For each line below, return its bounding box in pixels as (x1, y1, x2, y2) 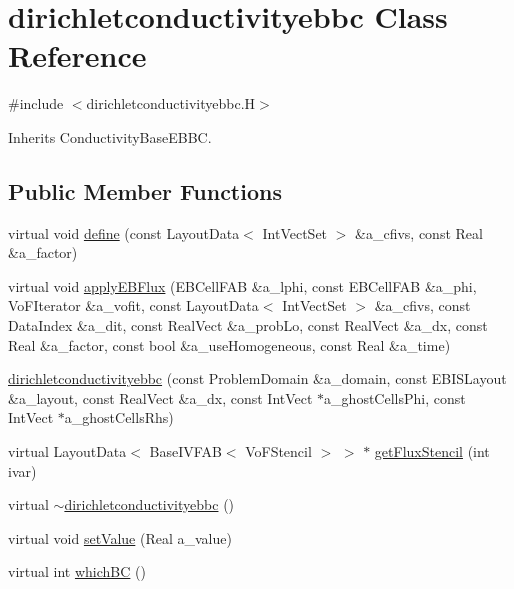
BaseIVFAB (149, 441, 222, 462)
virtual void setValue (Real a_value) (8, 527, 232, 548)
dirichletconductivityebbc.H (86, 93, 256, 114)
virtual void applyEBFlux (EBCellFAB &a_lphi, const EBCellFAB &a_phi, (8, 275, 477, 296)
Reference (8, 35, 147, 76)
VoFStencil (245, 441, 312, 462)
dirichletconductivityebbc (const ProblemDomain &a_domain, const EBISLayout (8, 368, 507, 389)
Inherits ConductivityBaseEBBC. (8, 126, 212, 147)
